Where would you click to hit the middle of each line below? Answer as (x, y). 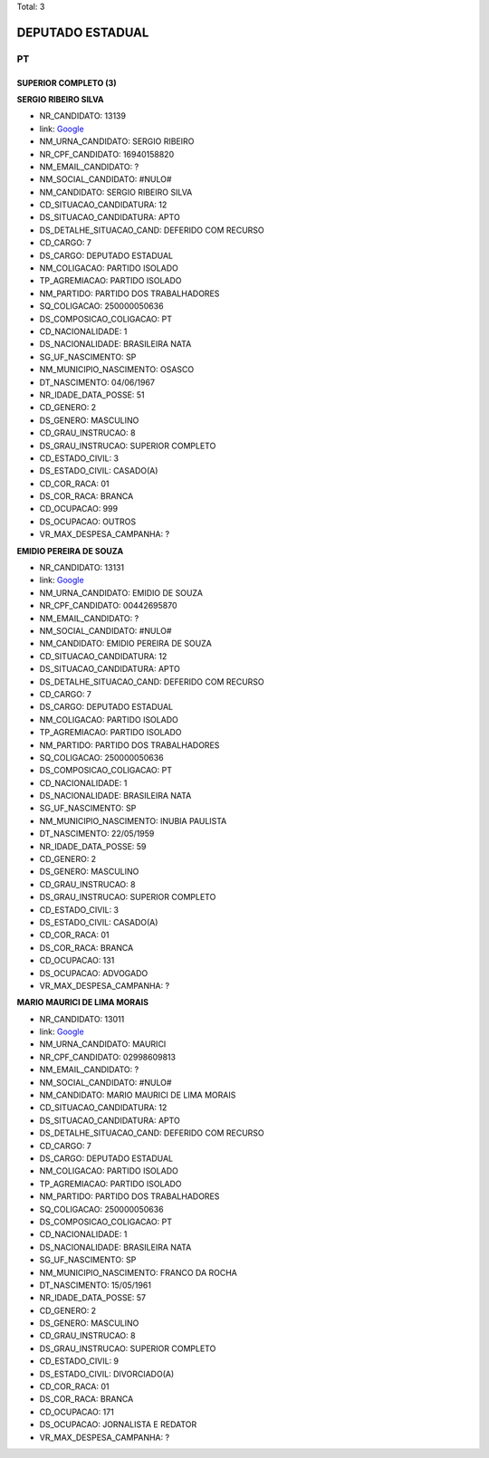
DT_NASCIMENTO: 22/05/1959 (97, 834)
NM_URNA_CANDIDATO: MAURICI (103, 1044)
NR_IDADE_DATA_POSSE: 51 (92, 395)
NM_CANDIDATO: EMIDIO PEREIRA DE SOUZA (125, 644)
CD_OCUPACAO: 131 (77, 961)
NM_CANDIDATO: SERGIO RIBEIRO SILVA (116, 192)
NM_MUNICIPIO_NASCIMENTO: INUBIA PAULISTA (133, 820)
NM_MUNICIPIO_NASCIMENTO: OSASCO (117, 369)
